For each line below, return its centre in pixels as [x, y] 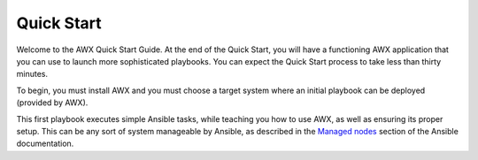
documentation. [45, 144]
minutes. [32, 74]
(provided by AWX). [52, 103]
